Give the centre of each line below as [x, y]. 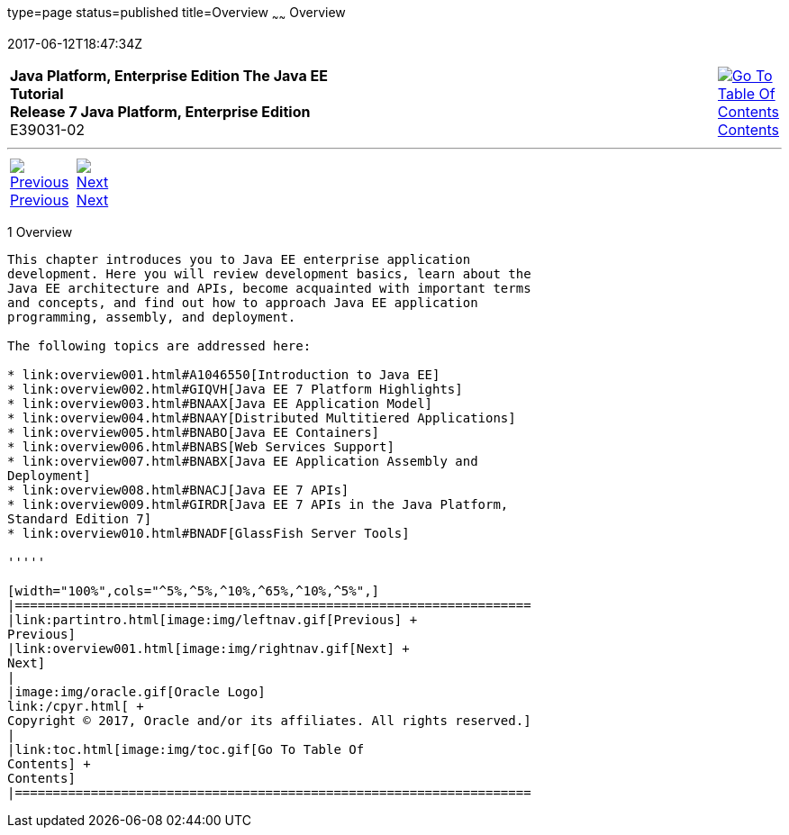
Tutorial [37, 93]
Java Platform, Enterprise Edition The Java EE [169, 75]
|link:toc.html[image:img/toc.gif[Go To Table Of [186, 749]
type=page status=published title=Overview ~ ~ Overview [177, 14]
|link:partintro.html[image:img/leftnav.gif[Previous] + [213, 619]
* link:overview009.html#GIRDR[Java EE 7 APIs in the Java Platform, [258, 504]
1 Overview [40, 231]
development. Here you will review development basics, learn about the [269, 273]
